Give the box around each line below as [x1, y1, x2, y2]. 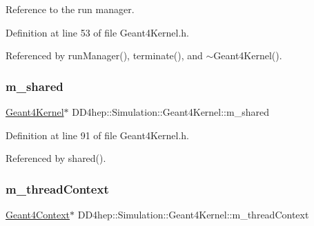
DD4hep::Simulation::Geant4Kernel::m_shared [72, 105, 269, 119]
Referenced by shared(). [6, 151, 106, 165]
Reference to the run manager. [6, 2, 135, 16]
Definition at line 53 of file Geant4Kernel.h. [6, 25, 189, 39]
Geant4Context [6, 207, 70, 221]
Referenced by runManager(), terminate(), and [6, 48, 203, 63]
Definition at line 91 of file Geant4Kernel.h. [6, 127, 189, 142]
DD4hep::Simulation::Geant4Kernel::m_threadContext [77, 207, 309, 221]
